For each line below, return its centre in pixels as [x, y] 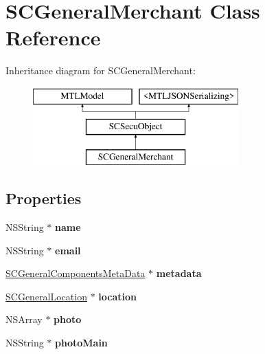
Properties [44, 198]
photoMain [81, 343]
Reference [53, 37]
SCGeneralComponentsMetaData [76, 273]
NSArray [24, 319]
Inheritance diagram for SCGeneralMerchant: [101, 70]
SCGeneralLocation [46, 296]
